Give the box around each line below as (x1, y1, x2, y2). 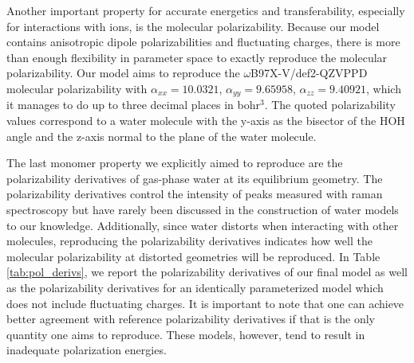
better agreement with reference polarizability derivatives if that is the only (6, 310, 375, 327)
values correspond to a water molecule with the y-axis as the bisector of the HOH (6, 112, 405, 129)
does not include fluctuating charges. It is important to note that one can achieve (6, 295, 404, 311)
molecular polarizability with (6, 80, 148, 96)
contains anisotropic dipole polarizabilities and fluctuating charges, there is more (6, 33, 400, 50)
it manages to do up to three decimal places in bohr (6, 96, 260, 113)
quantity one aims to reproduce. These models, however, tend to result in (6, 326, 365, 342)
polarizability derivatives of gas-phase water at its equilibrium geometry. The (6, 170, 383, 186)
